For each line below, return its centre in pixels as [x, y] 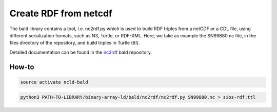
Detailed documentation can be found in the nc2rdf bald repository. [81, 52]
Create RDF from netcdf [61, 13]
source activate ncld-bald [54, 82]
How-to [22, 67]
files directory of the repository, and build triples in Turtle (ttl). [75, 43]
